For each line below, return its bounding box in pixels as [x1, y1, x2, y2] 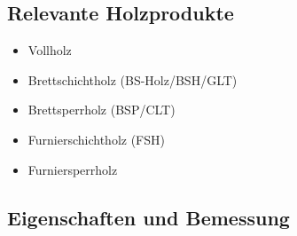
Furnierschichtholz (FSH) [27, 130, 165, 148]
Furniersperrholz [27, 160, 118, 178]
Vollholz [27, 41, 72, 59]
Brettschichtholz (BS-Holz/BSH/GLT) [27, 70, 238, 89]
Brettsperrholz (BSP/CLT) [27, 100, 176, 119]
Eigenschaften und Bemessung [7, 203, 290, 231]
